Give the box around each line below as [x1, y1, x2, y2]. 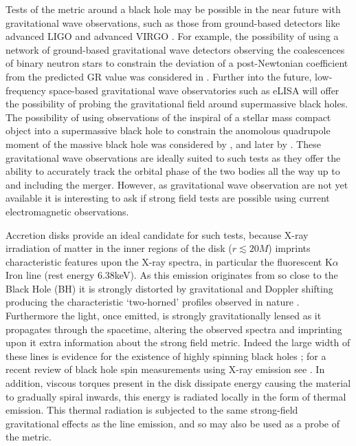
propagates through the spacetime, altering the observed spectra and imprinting [5, 321, 342, 336]
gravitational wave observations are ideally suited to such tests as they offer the [5, 150, 341, 164]
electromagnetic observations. [5, 204, 129, 218]
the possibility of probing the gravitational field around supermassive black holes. [5, 96, 348, 111]
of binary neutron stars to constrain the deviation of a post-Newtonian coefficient [5, 56, 348, 70]
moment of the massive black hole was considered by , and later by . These [5, 136, 321, 151]
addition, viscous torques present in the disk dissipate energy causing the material [5, 376, 351, 390]
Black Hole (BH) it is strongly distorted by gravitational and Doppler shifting [5, 281, 333, 295]
